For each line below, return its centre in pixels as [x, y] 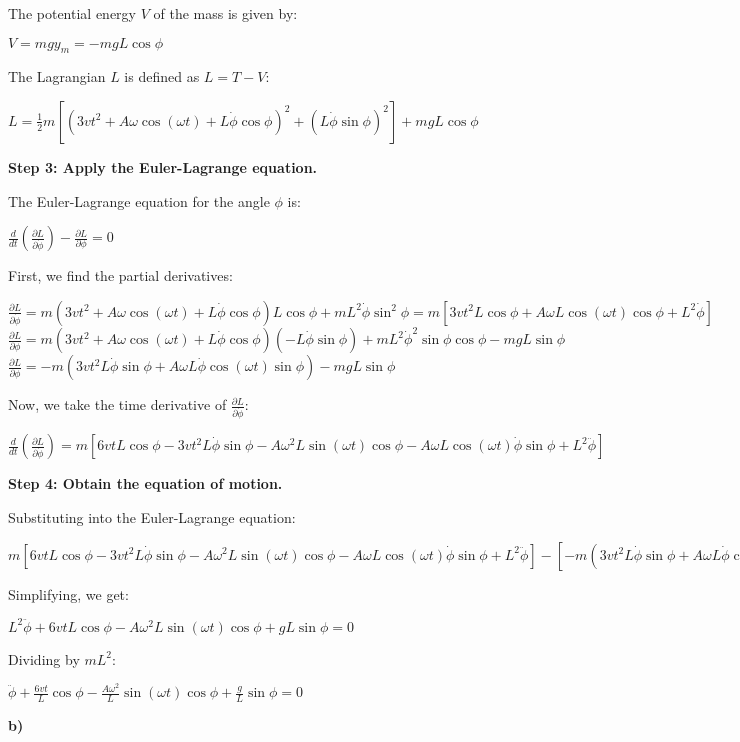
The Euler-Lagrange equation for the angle [139, 200]
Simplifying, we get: [68, 593]
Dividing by [44, 658]
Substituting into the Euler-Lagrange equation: [152, 516]
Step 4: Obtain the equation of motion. [145, 483]
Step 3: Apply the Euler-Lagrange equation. [163, 166]
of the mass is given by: [225, 13]
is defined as [162, 76]
